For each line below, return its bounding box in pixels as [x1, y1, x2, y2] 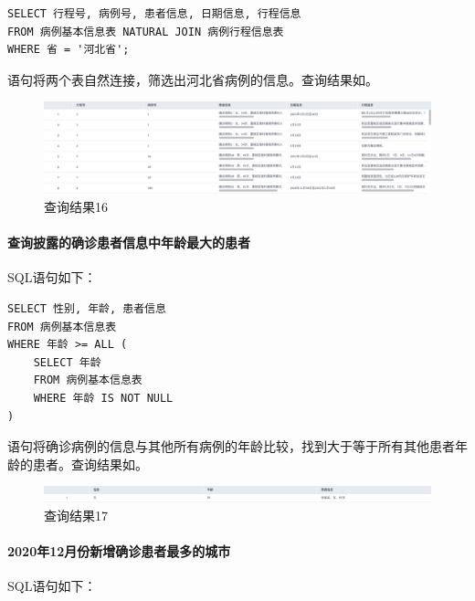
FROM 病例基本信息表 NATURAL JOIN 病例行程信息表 [7, 25, 284, 38]
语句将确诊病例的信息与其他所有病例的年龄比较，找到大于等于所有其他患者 [7, 437, 455, 456]
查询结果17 [44, 505, 108, 524]
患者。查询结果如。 [32, 454, 148, 473]
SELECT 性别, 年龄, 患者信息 [7, 301, 166, 315]
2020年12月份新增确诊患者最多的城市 [7, 541, 231, 560]
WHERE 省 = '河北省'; [7, 43, 130, 57]
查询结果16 [44, 197, 108, 216]
